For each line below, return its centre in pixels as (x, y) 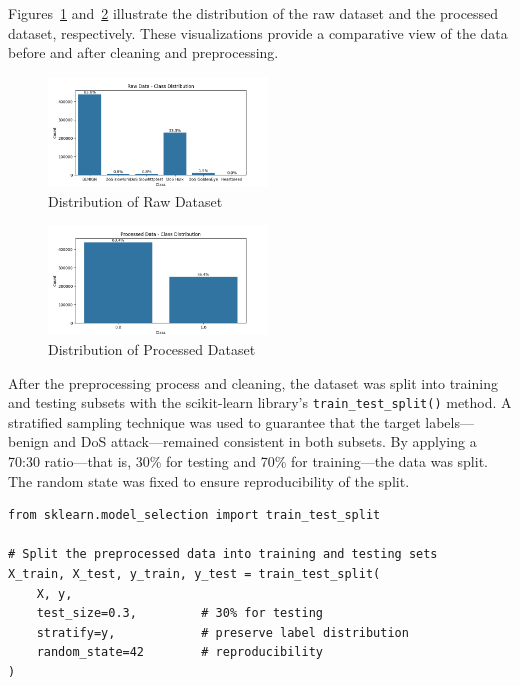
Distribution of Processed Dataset (152, 349)
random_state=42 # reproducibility (179, 652)
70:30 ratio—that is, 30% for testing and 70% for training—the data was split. (248, 461)
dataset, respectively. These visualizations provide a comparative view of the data (258, 32)
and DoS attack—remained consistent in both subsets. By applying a (265, 441)
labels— (449, 421)
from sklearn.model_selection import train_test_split (194, 515)
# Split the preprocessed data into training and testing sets (223, 554)
